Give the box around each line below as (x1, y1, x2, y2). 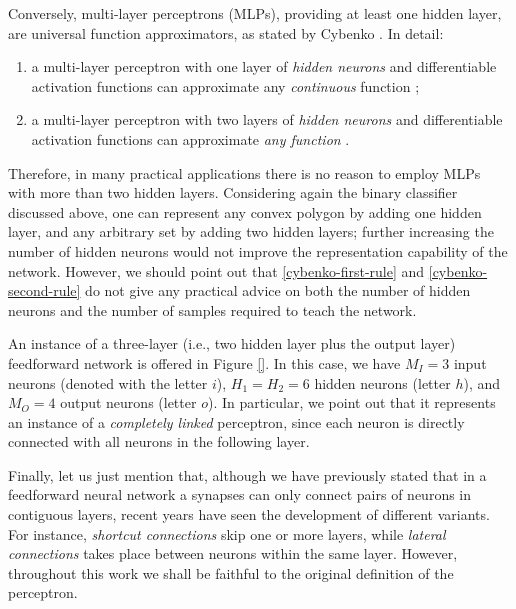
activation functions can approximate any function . (31, 128, 350, 149)
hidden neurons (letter (314, 372, 451, 393)
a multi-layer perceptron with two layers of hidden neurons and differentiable (31, 109, 503, 130)
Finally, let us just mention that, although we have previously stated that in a (8, 464, 487, 485)
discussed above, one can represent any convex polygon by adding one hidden (8, 201, 482, 222)
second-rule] (8, 280, 81, 301)
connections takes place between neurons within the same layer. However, (8, 543, 458, 564)
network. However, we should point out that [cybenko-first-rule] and (8, 260, 425, 281)
